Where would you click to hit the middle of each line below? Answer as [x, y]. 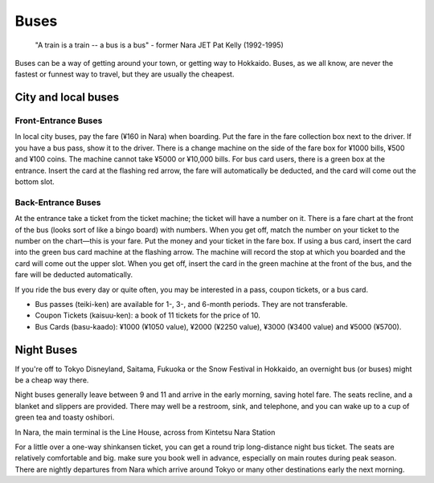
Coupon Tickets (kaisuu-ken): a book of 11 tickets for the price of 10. [147, 315]
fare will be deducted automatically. [74, 275]
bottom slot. [35, 182]
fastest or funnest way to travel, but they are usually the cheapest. [125, 74]
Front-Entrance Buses [59, 121]
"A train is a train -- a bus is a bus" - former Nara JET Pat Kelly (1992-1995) [160, 45]
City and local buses [67, 98]
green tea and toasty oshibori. [65, 417]
